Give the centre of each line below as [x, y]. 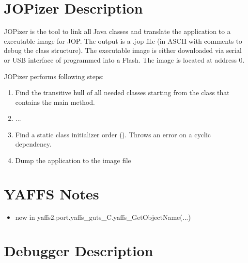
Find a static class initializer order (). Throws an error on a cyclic [113, 134]
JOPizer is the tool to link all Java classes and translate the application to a [117, 31]
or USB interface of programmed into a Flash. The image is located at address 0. [124, 59]
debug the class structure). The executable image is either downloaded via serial [123, 50]
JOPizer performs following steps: [54, 76]
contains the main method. [55, 102]
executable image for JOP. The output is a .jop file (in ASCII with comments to [123, 41]
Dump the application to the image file [73, 160]
